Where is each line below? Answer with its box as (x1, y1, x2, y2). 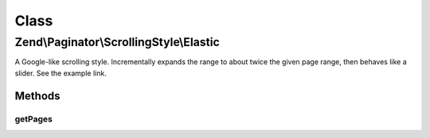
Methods (14, 89, 61, 102)
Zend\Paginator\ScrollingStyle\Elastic (14, 35, 221, 49)
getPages (14, 113, 53, 125)
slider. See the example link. (14, 68, 107, 78)
